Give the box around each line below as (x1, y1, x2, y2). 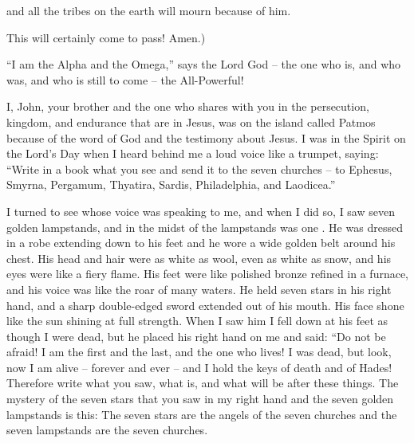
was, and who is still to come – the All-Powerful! (6, 71, 244, 88)
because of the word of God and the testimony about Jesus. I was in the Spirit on (6, 129, 406, 146)
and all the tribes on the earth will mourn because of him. (6, 2, 291, 18)
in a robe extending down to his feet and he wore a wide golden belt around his (6, 234, 396, 251)
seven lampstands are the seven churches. (6, 421, 208, 438)
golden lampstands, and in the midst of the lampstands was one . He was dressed (6, 218, 403, 235)
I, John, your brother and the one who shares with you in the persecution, (6, 98, 369, 115)
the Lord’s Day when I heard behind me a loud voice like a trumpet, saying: (6, 145, 379, 162)
